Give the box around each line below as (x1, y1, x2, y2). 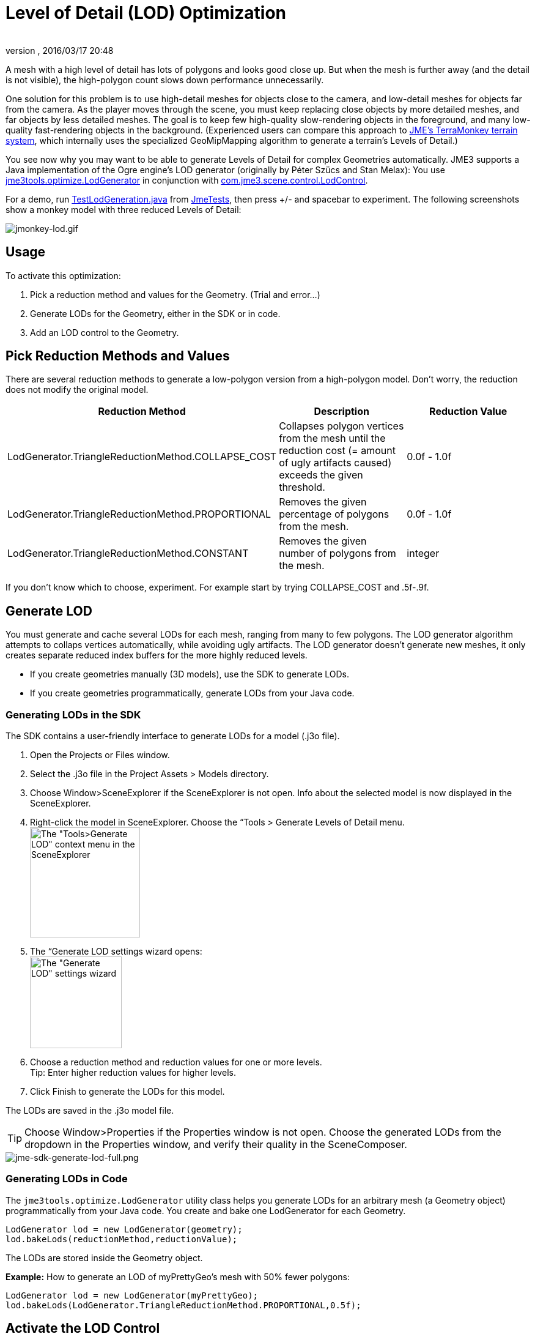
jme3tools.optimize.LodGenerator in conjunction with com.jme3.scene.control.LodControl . (6, 174, 368, 185)
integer (407, 547, 440, 560)
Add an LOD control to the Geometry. (30, 327, 179, 338)
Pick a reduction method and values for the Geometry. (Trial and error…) (30, 289, 320, 300)
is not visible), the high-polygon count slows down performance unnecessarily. (6, 74, 324, 85)
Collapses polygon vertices (279, 420, 404, 433)
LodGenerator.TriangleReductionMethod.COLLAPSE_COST (7, 450, 277, 463)
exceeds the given (279, 469, 363, 482)
